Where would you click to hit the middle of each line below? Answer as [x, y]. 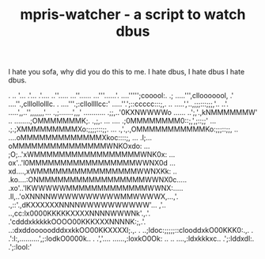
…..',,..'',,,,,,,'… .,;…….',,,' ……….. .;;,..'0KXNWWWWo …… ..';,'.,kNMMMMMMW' [133, 112]
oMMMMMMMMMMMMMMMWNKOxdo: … [79, 146]
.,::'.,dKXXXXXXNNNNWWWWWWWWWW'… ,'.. [87, 205]
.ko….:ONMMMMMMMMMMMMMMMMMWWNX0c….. [98, 180]
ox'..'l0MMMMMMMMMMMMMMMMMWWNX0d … [92, 163]
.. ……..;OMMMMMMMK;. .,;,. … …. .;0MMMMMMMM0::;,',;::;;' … [112, 121]
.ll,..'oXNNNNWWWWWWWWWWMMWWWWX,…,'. [93, 196]
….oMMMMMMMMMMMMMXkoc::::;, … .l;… [80, 138]
